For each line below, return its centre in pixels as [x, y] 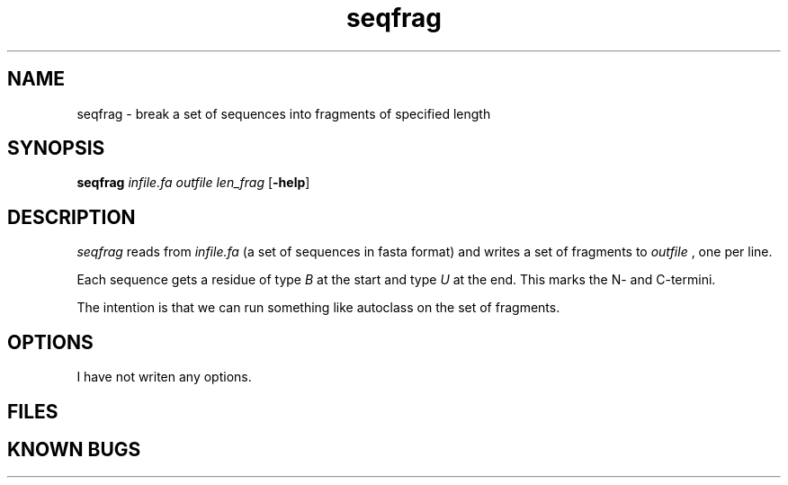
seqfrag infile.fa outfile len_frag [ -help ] [193, 183]
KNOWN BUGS [74, 449]
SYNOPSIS [56, 148]
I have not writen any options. [164, 377]
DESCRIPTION [72, 217]
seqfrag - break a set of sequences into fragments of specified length [284, 113]
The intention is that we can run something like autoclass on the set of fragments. [318, 308]
